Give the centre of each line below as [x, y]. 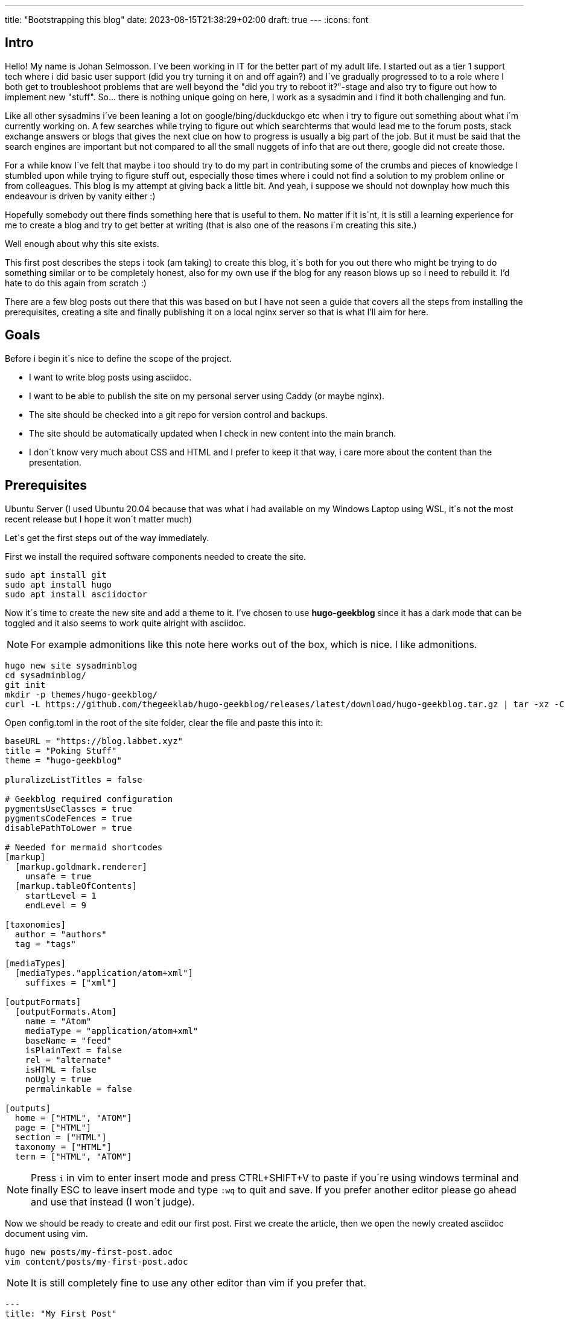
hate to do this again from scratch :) [76, 283]
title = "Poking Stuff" [61, 750]
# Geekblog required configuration [89, 799]
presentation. [55, 462]
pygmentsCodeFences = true [68, 818]
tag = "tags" [46, 944]
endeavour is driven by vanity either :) [80, 196]
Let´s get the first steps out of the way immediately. [107, 538]
